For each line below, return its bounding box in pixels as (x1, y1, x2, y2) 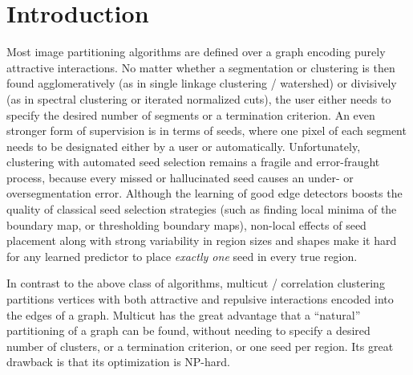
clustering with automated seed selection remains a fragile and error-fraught (6, 153, 380, 170)
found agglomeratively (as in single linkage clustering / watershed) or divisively (6, 75, 397, 92)
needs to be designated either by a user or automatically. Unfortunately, (6, 137, 361, 154)
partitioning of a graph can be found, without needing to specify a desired (6, 322, 370, 339)
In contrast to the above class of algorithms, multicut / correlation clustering (6, 275, 385, 291)
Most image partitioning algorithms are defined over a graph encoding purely (6, 43, 386, 60)
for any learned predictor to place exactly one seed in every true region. (6, 247, 358, 264)
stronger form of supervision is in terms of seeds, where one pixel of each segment (6, 122, 407, 139)
